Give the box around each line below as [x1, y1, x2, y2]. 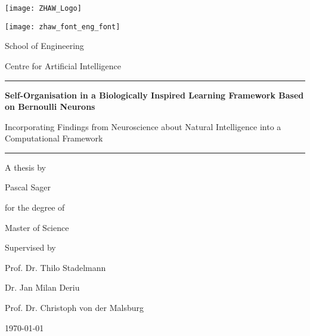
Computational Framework [5, 132, 103, 144]
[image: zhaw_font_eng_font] [5, 22, 120, 31]
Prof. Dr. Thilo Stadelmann [5, 261, 106, 273]
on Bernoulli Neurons [5, 100, 95, 113]
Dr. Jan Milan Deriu [5, 281, 80, 294]
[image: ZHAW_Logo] [5, 4, 82, 13]
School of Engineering [5, 39, 84, 52]
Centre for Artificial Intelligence [5, 59, 121, 72]
